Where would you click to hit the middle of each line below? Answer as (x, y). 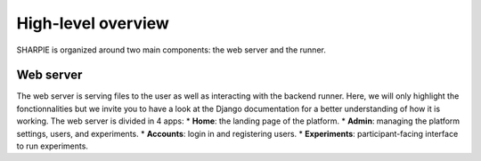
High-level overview (93, 23)
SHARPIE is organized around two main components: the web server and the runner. (171, 50)
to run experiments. (53, 146)
